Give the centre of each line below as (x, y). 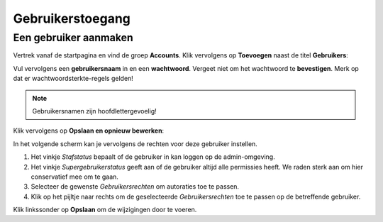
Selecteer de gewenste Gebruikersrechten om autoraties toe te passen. (135, 187)
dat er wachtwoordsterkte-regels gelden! (73, 79)
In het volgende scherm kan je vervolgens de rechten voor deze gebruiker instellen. (135, 144)
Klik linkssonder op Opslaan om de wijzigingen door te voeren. (105, 210)
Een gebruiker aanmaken (73, 38)
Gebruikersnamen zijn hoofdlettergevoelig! (95, 111)
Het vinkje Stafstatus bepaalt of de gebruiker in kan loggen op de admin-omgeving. (153, 157)
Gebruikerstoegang (72, 18)
